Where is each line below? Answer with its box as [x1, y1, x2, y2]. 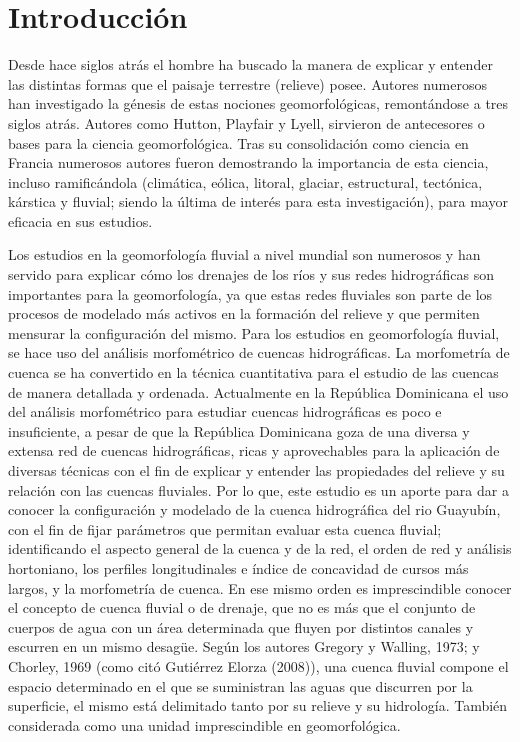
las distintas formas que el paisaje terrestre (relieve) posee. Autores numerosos [8, 73, 487, 94]
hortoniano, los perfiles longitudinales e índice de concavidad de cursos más [8, 557, 469, 578]
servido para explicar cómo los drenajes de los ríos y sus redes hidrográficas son [8, 264, 494, 285]
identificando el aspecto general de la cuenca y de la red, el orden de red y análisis [8, 538, 512, 559]
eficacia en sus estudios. [8, 210, 153, 231]
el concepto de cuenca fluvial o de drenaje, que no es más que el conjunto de [8, 597, 476, 618]
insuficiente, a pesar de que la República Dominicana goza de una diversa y [8, 420, 470, 441]
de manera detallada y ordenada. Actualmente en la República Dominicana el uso [8, 381, 509, 402]
